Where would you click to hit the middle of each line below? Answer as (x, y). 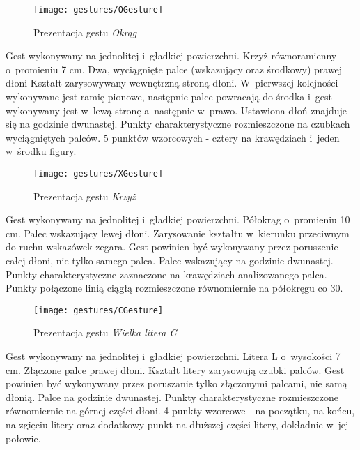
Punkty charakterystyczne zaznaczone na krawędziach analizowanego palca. (166, 274)
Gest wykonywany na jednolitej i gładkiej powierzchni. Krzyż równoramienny (171, 55)
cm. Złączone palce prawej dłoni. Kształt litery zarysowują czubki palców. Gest (175, 369)
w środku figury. (41, 151)
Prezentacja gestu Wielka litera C (105, 332)
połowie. (23, 438)
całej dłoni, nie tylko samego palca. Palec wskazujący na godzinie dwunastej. (170, 261)
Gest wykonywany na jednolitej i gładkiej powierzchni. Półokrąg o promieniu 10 (178, 219)
